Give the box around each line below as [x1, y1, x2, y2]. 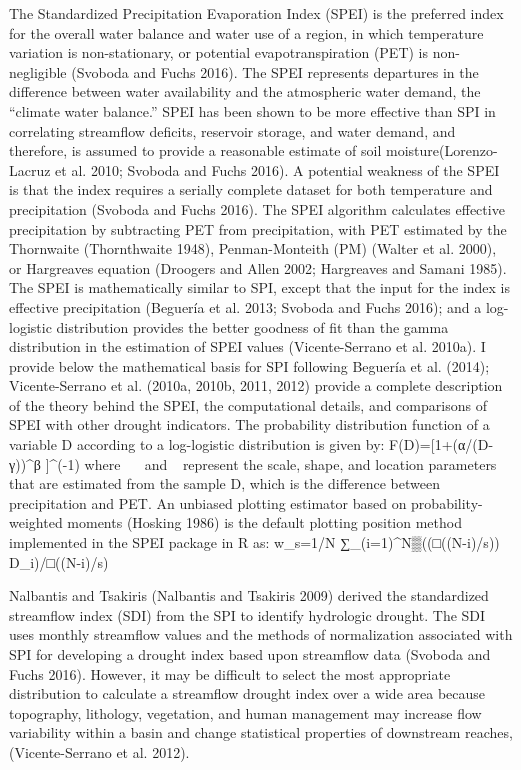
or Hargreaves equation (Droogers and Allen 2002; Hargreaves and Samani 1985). [9, 257, 507, 278]
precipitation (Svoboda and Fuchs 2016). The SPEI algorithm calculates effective [9, 198, 505, 219]
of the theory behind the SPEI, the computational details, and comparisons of [9, 394, 487, 415]
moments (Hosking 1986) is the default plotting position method [67, 512, 462, 533]
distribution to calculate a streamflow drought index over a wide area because [9, 683, 486, 704]
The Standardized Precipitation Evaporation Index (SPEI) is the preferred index [9, 3, 504, 23]
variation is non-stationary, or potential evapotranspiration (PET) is [9, 42, 429, 63]
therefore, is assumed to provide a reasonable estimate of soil [9, 140, 382, 161]
